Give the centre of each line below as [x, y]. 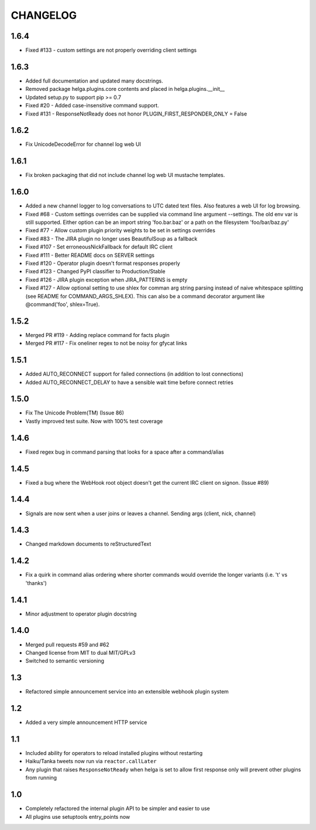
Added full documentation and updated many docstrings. [94, 81]
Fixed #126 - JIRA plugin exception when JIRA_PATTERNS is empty [107, 280]
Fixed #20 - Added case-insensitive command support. [92, 106]
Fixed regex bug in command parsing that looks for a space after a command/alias [125, 452]
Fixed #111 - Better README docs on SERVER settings [90, 255]
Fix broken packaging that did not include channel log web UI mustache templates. [125, 175]
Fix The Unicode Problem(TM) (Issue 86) [75, 413]
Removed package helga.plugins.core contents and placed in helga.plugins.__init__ [125, 89]
